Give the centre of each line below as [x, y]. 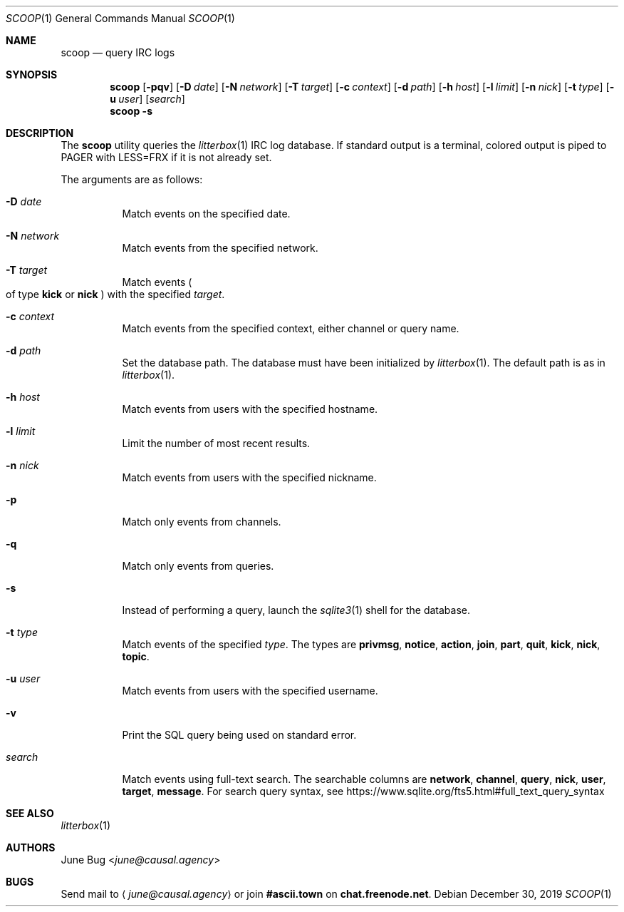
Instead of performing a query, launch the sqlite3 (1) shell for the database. [296, 610]
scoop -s [131, 111]
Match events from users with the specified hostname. [250, 409]
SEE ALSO [30, 813]
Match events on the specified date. [206, 214]
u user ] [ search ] [147, 99]
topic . [136, 656]
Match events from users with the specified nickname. [249, 477]
